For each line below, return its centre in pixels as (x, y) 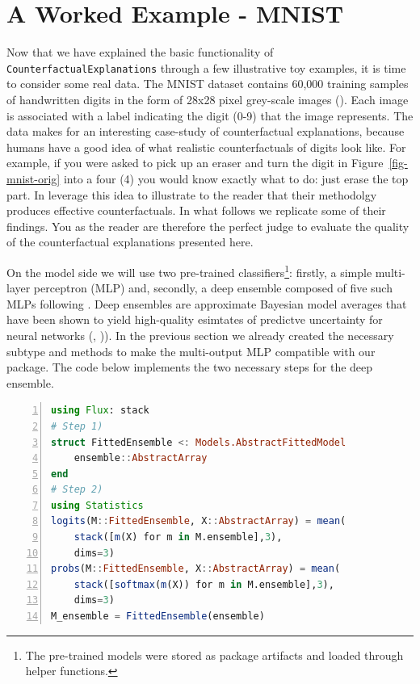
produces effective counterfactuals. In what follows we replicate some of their (196, 210)
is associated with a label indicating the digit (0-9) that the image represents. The (210, 115)
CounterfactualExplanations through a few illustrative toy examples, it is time (206, 67)
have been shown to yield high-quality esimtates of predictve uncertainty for (195, 319)
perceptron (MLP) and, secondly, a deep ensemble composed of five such (213, 288)
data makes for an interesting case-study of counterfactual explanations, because (206, 131)
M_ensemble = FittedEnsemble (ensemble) (158, 617)
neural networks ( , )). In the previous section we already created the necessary (200, 335)
